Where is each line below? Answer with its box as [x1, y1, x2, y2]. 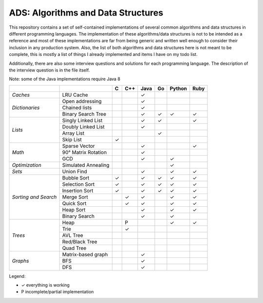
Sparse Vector [62, 143, 95, 149]
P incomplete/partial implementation [21, 289, 94, 295]
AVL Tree [62, 232, 83, 238]
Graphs [12, 257, 29, 264]
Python [169, 85, 187, 92]
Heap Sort [62, 206, 86, 213]
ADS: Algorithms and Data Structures [9, 7, 163, 18]
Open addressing [62, 98, 102, 105]
